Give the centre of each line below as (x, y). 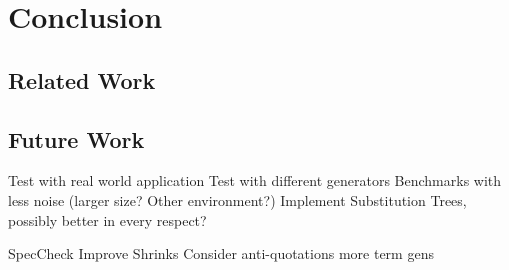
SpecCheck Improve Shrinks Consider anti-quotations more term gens (221, 253)
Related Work (82, 79)
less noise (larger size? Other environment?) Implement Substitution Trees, (237, 199)
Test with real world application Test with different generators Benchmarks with (255, 180)
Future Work (76, 138)
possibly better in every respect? (107, 219)
